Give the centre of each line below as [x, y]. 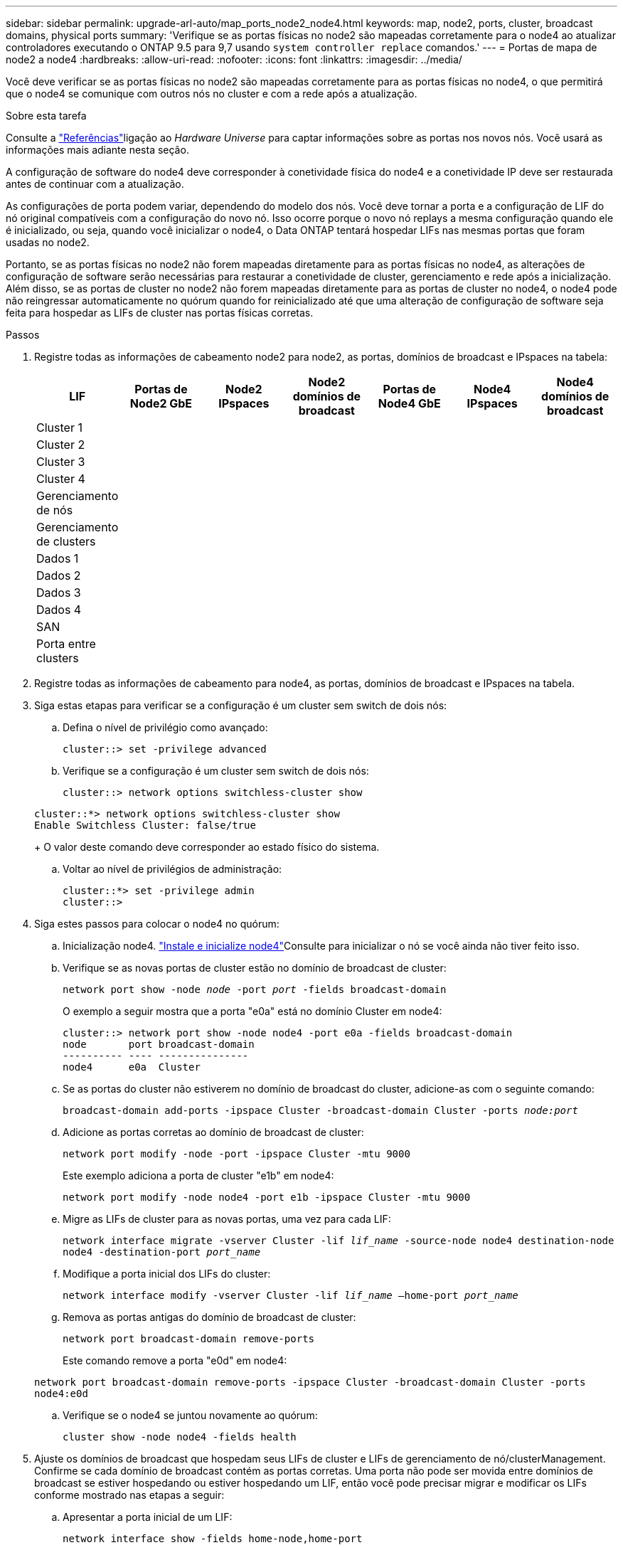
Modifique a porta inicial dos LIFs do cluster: [167, 1274]
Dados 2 [59, 575]
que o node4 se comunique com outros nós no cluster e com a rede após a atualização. [212, 94]
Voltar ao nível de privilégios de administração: [172, 869]
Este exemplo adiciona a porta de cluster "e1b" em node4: [198, 1175]
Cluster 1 [59, 428]
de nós [55, 510]
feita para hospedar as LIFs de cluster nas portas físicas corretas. [160, 313]
